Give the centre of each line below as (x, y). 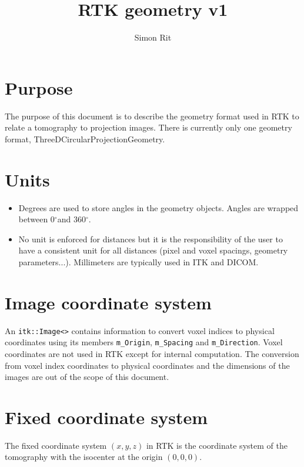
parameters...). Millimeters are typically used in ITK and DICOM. (138, 261)
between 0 (36, 219)
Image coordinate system (108, 302)
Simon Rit (153, 37)
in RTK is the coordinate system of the (217, 445)
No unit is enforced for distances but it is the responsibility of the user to (151, 238)
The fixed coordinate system (56, 445)
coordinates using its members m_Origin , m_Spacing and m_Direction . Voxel (144, 342)
